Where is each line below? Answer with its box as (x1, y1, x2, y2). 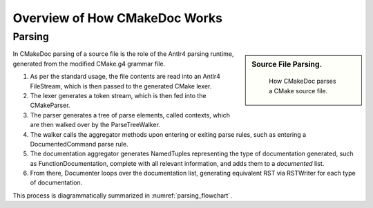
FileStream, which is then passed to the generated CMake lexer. (30, 82, 212, 90)
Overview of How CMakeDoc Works (12, 10, 223, 26)
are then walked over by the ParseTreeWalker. (30, 121, 160, 129)
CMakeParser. (30, 101, 70, 110)
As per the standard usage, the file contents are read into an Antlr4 (30, 73, 221, 81)
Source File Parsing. (251, 59, 323, 69)
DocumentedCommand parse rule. (30, 140, 128, 148)
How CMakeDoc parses (269, 77, 336, 86)
